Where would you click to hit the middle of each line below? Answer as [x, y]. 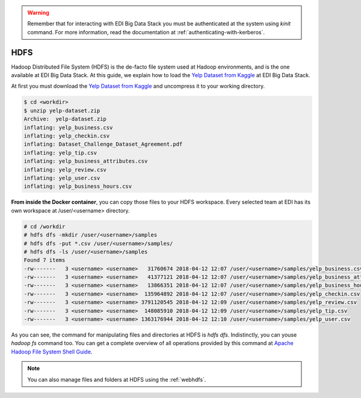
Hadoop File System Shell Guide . [52, 352]
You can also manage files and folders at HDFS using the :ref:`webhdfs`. [117, 379]
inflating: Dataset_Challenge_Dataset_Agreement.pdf [103, 144]
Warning [38, 13]
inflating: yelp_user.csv [62, 178]
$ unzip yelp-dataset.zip [62, 110]
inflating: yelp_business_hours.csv [78, 186]
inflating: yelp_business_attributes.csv [86, 161]
